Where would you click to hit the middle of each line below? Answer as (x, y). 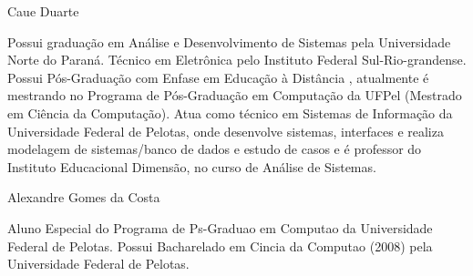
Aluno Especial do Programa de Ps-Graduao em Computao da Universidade (220, 227)
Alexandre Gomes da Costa (84, 197)
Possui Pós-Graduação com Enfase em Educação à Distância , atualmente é (218, 77)
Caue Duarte (43, 11)
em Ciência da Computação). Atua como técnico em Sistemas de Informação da (230, 112)
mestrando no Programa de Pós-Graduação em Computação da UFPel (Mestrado (235, 95)
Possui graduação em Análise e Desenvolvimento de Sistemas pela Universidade (229, 41)
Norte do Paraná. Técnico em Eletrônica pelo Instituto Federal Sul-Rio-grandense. (237, 60)
